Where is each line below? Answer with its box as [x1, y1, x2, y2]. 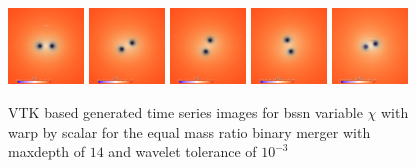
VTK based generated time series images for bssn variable [8, 101, 363, 122]
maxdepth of [8, 141, 86, 162]
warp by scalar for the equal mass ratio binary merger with [8, 121, 371, 142]
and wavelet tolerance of [108, 141, 257, 162]
